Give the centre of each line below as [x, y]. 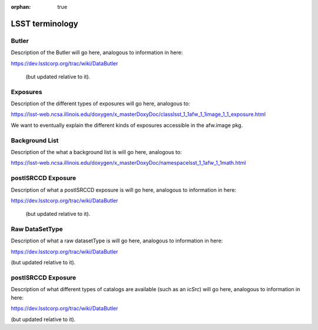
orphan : [21, 7]
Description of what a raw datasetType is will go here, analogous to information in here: [117, 241]
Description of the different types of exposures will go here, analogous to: [100, 104]
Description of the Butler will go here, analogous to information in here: [97, 52]
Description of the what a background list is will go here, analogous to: [96, 152]
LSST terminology [45, 24]
